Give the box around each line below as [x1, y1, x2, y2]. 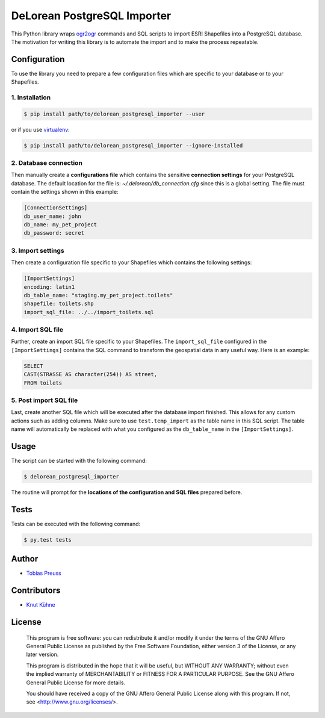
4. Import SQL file [11, 326, 63, 334]
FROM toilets [23, 379, 63, 386]
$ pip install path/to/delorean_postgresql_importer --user [23, 110, 205, 117]
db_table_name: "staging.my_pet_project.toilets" [23, 292, 173, 299]
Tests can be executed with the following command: [11, 520, 141, 527]
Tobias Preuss [26, 569, 61, 577]
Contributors [11, 586, 61, 596]
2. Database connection [11, 159, 82, 167]
